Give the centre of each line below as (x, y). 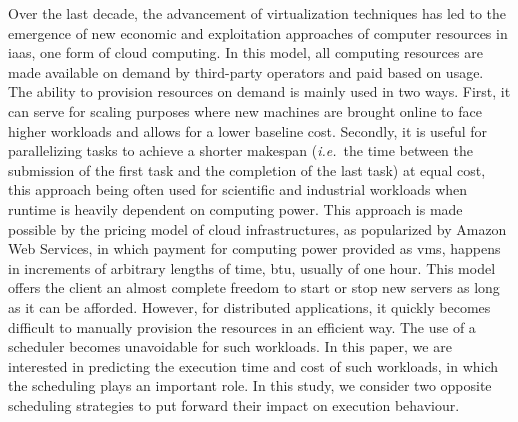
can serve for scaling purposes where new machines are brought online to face (245, 110)
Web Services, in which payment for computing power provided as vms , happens (254, 248)
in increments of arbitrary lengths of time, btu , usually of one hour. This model (252, 267)
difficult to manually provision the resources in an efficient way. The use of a (242, 326)
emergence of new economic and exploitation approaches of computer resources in (258, 32)
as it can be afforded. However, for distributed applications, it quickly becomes (249, 306)
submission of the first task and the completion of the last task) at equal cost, (247, 169)
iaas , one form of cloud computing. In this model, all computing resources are (245, 52)
